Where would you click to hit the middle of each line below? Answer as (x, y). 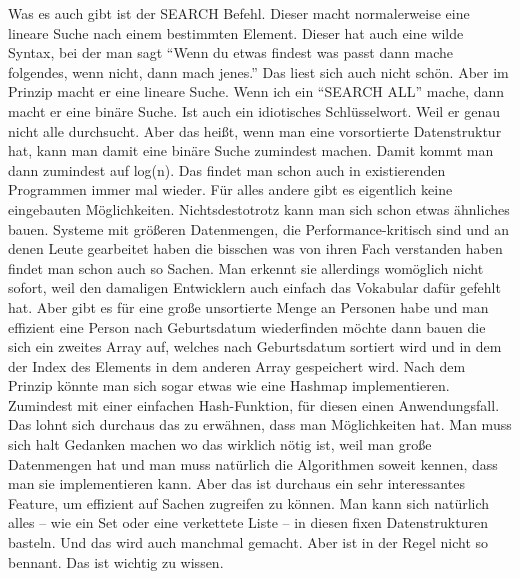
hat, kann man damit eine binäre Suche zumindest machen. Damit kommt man (251, 150)
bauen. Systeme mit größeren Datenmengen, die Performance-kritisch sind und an (258, 228)
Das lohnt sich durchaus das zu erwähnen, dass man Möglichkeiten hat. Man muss (260, 424)
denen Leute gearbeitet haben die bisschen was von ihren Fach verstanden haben (255, 248)
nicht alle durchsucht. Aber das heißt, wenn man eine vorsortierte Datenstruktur (255, 130)
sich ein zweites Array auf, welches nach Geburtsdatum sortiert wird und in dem (255, 346)
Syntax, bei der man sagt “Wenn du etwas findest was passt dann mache (230, 52)
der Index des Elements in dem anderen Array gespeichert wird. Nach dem (237, 365)
